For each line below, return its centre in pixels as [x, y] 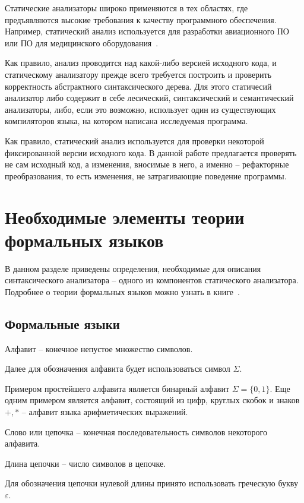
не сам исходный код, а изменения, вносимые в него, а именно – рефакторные [147, 164]
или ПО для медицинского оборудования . [82, 42]
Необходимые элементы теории [125, 216]
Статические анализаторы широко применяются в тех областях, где [126, 8]
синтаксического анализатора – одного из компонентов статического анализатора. [152, 280]
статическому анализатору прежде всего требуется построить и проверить [138, 74]
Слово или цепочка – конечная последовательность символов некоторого [136, 431]
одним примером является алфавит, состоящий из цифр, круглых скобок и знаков [152, 400]
